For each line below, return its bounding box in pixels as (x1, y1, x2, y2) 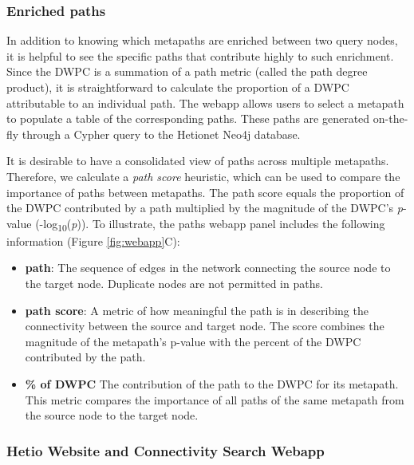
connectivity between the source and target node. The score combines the (25, 317, 384, 334)
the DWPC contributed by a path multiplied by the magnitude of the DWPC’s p (6, 199, 403, 216)
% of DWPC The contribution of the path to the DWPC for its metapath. (25, 376, 399, 392)
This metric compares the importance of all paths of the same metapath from (25, 391, 404, 408)
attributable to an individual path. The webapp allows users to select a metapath (6, 94, 404, 111)
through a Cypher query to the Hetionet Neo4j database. (22, 125, 301, 142)
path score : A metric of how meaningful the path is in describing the (25, 301, 369, 318)
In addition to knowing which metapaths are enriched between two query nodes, (6, 32, 398, 49)
